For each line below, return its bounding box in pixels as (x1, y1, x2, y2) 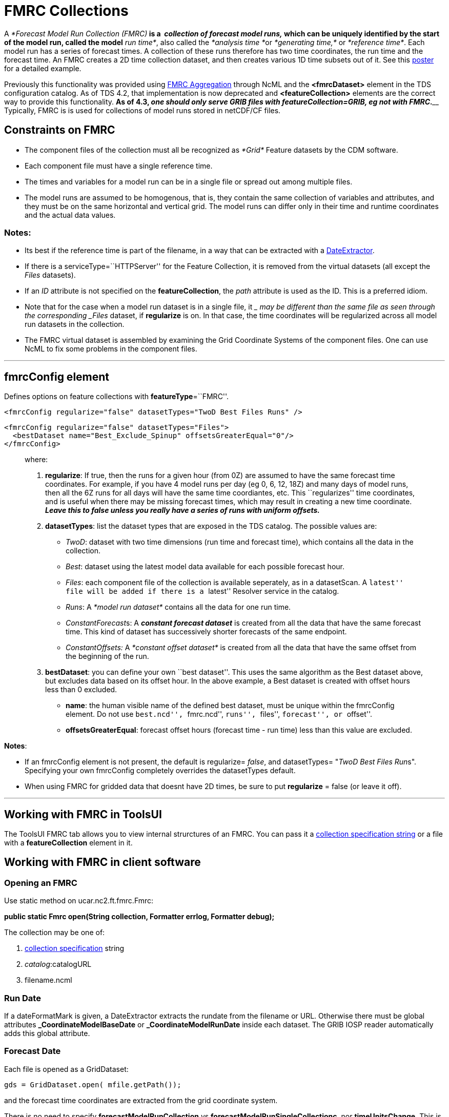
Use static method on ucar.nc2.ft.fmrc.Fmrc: (4, 896, 154, 905)
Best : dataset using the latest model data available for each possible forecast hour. (66, 562, 344, 571)
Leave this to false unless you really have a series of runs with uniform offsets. (45, 506, 320, 515)
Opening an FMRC (4, 877, 77, 888)
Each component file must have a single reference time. (25, 161, 213, 170)
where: (25, 455, 48, 464)
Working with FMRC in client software (4, 856, 201, 869)
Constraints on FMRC (4, 123, 115, 137)
